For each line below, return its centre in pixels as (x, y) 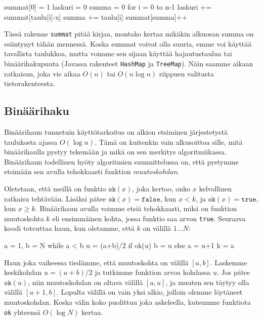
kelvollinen (215, 189)
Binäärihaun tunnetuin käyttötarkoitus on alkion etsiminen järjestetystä (116, 132)
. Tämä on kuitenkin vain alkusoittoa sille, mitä (169, 142)
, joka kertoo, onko (161, 189)
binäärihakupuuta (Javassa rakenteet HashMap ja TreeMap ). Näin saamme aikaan (129, 64)
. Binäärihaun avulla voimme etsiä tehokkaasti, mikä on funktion (136, 208)
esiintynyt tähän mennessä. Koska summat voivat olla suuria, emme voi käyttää (128, 43)
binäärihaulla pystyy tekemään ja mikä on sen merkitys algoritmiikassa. (115, 152)
